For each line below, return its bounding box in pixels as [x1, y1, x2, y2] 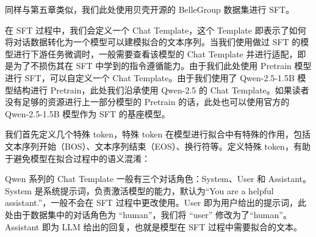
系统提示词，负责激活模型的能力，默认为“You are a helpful [43, 184, 274, 197]
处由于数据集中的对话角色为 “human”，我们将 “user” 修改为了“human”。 [5, 208, 292, 221]
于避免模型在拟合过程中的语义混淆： [5, 151, 150, 164]
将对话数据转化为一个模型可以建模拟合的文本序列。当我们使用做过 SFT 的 [5, 35, 301, 48]
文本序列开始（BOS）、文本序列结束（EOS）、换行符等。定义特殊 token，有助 [5, 139, 311, 152]
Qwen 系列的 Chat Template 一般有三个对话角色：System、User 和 [5, 172, 266, 185]
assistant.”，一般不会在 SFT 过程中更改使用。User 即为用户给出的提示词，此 [5, 196, 307, 209]
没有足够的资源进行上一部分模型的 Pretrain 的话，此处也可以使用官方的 [5, 95, 290, 108]
